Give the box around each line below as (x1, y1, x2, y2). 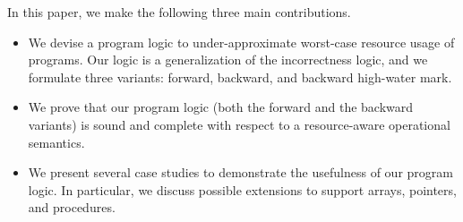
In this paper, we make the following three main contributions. (7, 3, 351, 21)
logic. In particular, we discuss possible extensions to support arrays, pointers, (28, 180, 457, 199)
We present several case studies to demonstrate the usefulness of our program (28, 163, 453, 182)
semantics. (28, 132, 85, 151)
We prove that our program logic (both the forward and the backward (28, 98, 414, 116)
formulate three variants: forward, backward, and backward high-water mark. (28, 67, 452, 86)
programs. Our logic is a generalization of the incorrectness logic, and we (28, 50, 428, 69)
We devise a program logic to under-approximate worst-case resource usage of (28, 32, 455, 51)
